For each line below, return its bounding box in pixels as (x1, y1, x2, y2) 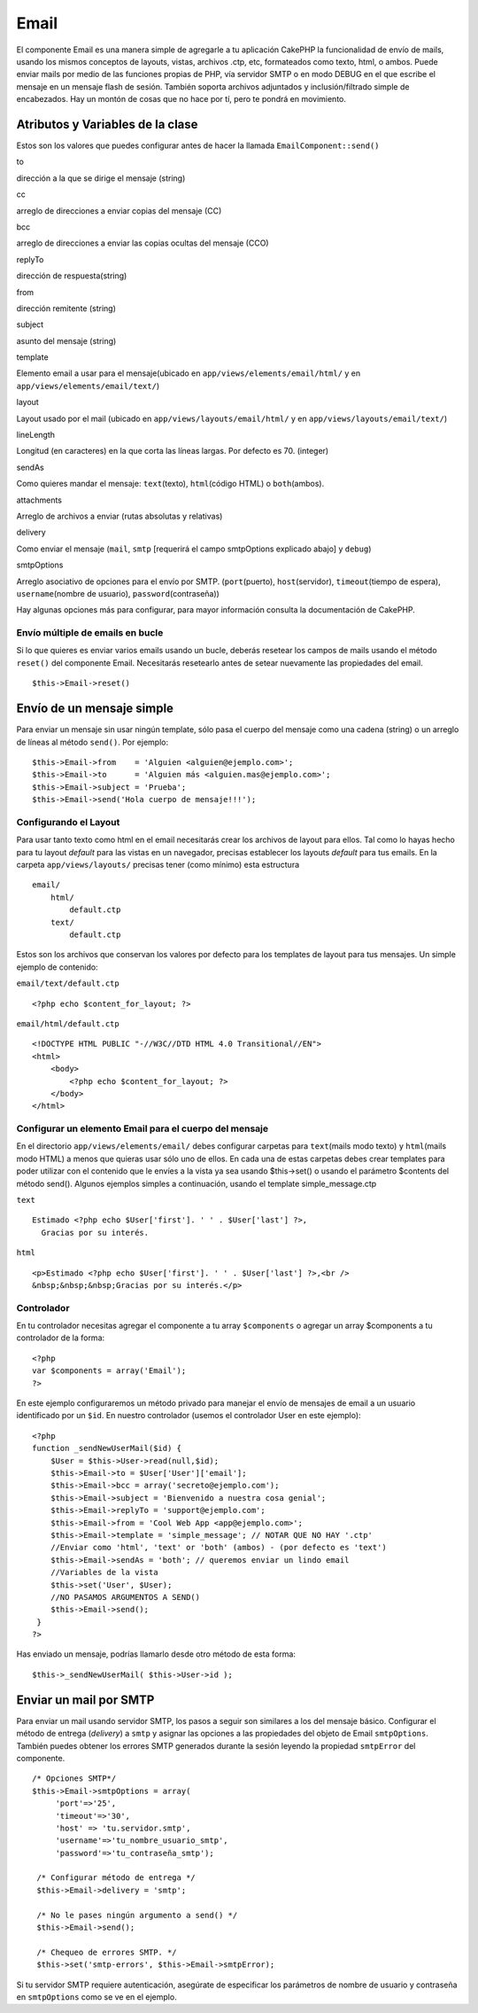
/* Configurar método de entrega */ (36, 1873, 197, 1883)
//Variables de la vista (50, 1567, 158, 1578)
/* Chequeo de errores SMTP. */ (36, 1947, 177, 1957)
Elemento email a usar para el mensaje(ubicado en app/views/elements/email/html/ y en (16, 368, 361, 378)
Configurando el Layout (16, 815, 120, 828)
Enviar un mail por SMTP (16, 1692, 155, 1707)
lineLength (16, 430, 56, 441)
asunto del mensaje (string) (16, 335, 117, 346)
